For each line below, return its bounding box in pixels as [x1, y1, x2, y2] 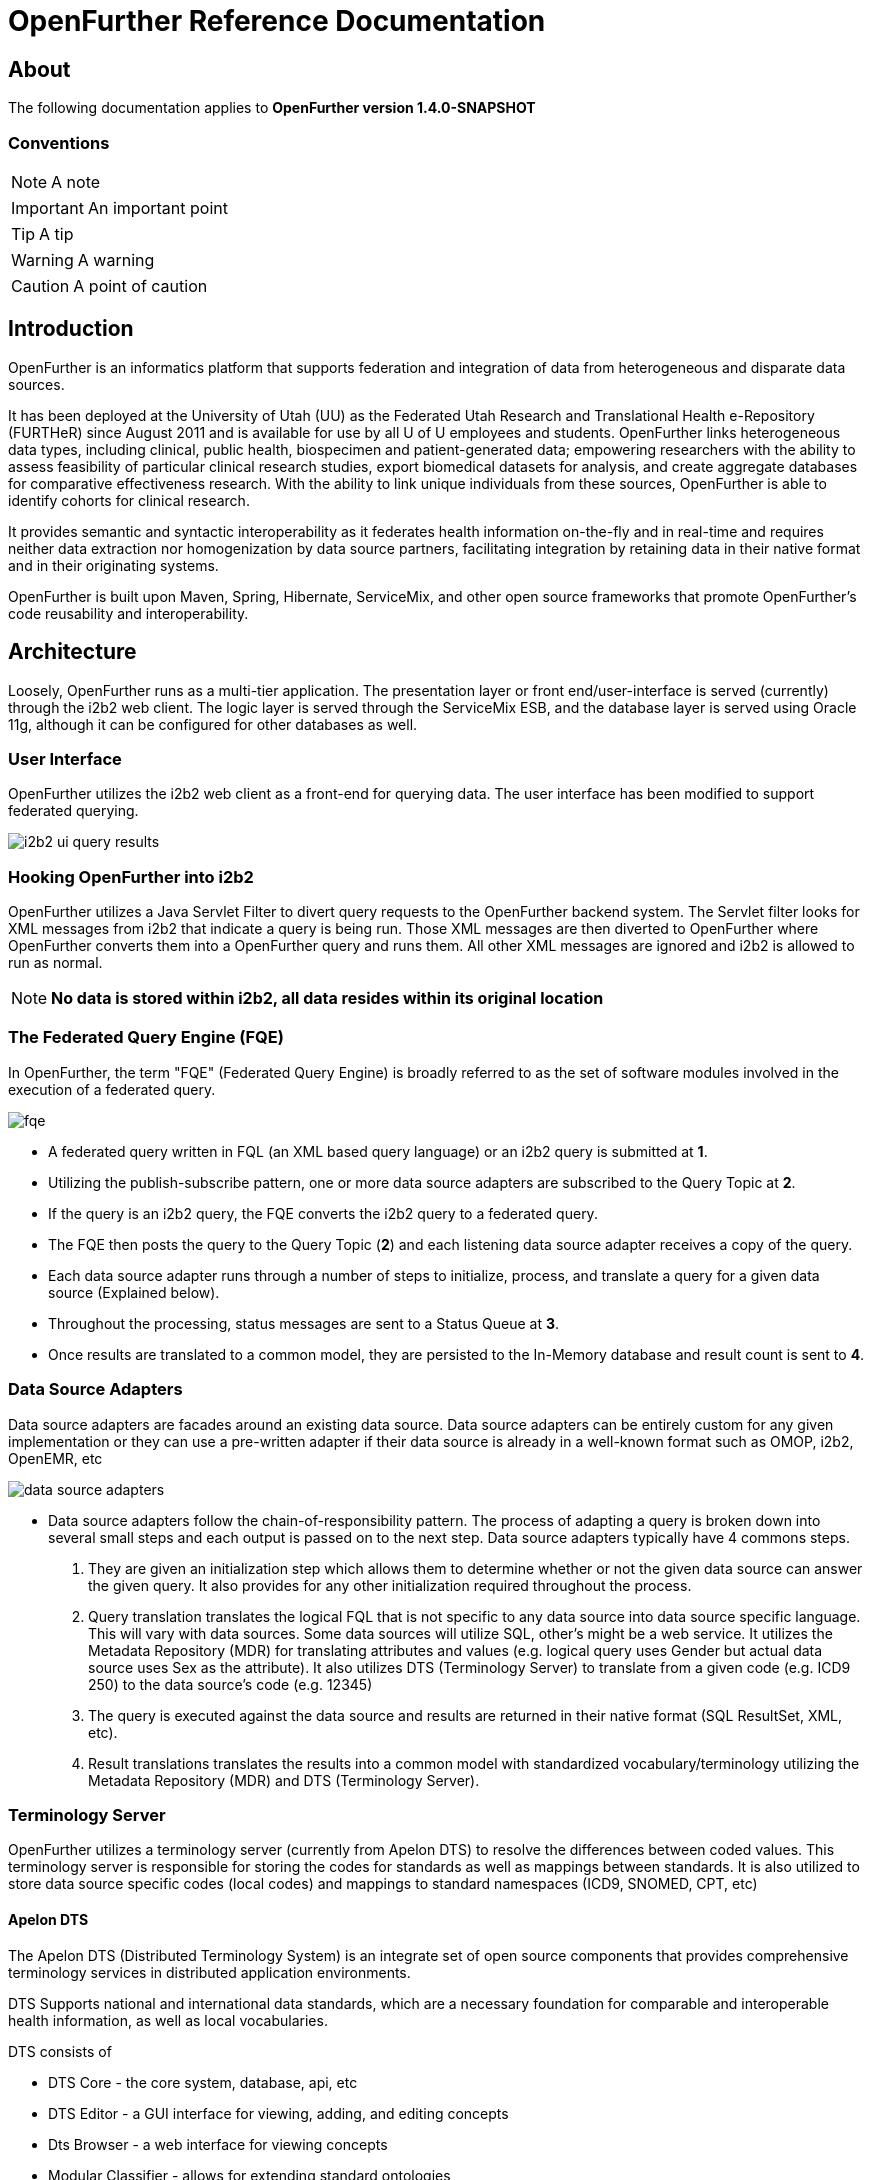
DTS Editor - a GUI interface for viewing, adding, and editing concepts [48, 2104, 509, 2122]
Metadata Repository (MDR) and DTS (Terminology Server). [88, 1771, 480, 1789]
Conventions [8, 132, 110, 153]
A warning [77, 249, 155, 270]
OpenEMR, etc [8, 1449, 103, 1467]
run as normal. [8, 954, 103, 972]
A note [51, 171, 101, 192]
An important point [87, 197, 228, 218]
